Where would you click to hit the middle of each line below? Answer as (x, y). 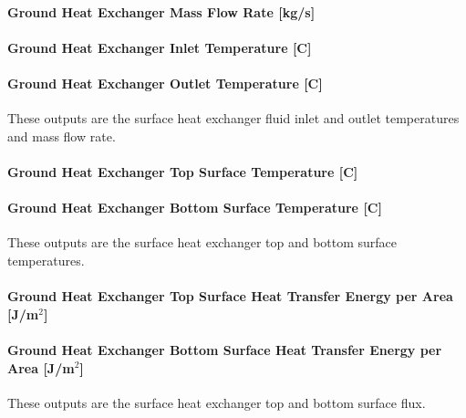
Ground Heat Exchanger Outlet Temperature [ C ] (165, 83)
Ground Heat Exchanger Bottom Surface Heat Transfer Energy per (225, 349)
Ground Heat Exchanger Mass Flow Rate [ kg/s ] (161, 11)
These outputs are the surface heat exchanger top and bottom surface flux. (217, 402)
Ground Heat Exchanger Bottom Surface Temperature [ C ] (195, 208)
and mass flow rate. (62, 136)
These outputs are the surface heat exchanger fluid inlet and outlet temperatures (233, 118)
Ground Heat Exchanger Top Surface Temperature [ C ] (183, 171)
